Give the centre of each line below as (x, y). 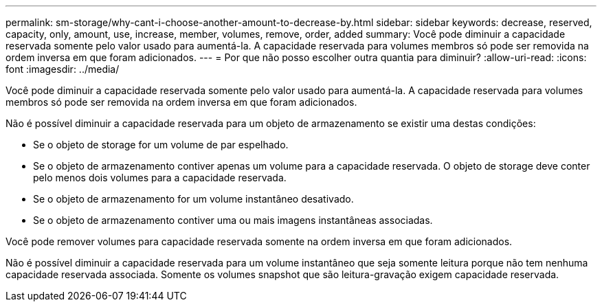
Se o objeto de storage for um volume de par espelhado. (161, 145)
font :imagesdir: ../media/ (63, 69)
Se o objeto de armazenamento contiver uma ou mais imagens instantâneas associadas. (233, 220)
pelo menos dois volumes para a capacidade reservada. (160, 178)
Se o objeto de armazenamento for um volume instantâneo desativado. (193, 199)
